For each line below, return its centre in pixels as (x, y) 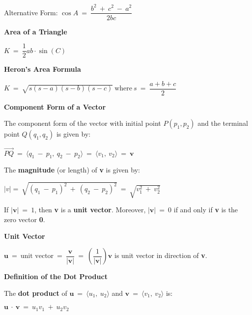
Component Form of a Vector (55, 106)
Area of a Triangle (36, 31)
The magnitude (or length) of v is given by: (72, 170)
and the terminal (223, 123)
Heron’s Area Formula (42, 69)
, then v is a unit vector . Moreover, (90, 210)
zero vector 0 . (25, 219)
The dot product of (36, 293)
